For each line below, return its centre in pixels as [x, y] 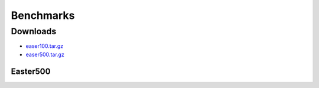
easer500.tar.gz [45, 54]
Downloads [34, 31]
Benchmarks [43, 15]
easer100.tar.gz [45, 46]
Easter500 [31, 71]
